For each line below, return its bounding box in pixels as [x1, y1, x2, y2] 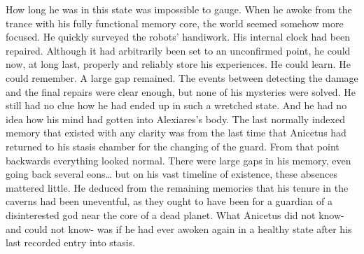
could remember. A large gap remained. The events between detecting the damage [6, 70, 358, 85]
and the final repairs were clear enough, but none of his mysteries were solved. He [6, 84, 356, 99]
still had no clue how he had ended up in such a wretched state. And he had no [6, 98, 347, 113]
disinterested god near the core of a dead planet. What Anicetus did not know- [6, 207, 344, 222]
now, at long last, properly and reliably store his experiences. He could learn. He [6, 57, 351, 71]
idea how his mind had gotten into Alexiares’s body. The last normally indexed [6, 111, 345, 126]
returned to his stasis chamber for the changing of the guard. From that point [6, 139, 339, 153]
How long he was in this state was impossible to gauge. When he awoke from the [6, 2, 352, 16]
